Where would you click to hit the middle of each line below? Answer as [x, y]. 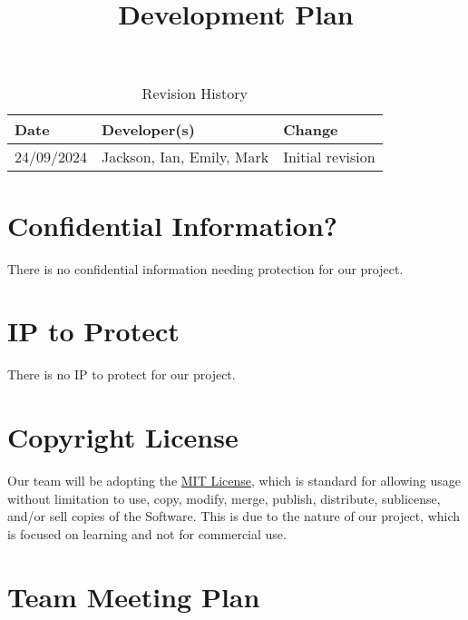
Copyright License [123, 437]
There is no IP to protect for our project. [122, 374]
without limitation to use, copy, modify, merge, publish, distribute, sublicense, [224, 498]
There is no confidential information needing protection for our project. [205, 268]
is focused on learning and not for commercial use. [147, 533]
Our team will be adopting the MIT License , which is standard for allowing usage [234, 480]
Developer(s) [148, 130]
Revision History [195, 93]
